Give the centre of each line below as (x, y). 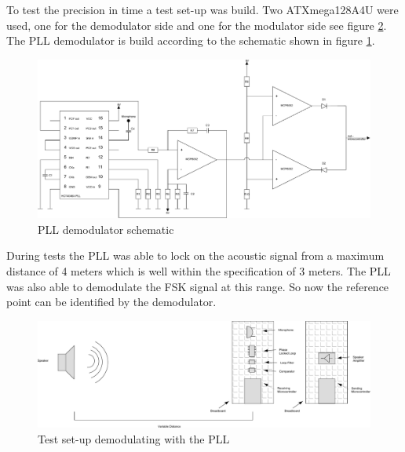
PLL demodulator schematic (106, 229)
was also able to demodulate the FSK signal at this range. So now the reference (198, 286)
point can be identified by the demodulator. (111, 302)
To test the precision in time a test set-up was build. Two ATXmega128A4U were (202, 9)
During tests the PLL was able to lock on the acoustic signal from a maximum (195, 255)
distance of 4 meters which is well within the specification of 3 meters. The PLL (199, 271)
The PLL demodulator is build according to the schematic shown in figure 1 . (191, 40)
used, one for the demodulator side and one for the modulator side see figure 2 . (197, 25)
